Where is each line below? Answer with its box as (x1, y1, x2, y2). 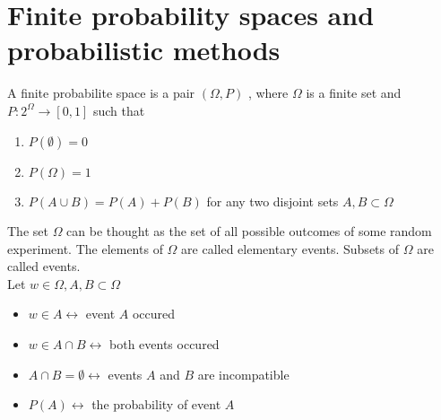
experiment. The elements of (7, 239, 163, 258)
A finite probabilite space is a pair (7, 83, 195, 102)
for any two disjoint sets (206, 191, 339, 210)
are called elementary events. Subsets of (181, 239, 400, 258)
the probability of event (91, 395, 221, 414)
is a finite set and (306, 83, 402, 102)
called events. (7, 257, 81, 276)
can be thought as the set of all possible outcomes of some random (66, 222, 432, 241)
